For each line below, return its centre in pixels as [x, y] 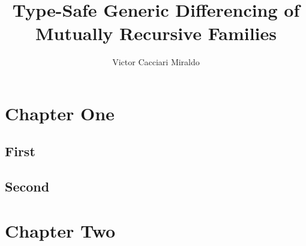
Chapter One [60, 113]
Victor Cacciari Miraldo [156, 62]
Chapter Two [60, 230]
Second [27, 186]
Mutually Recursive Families [156, 33]
